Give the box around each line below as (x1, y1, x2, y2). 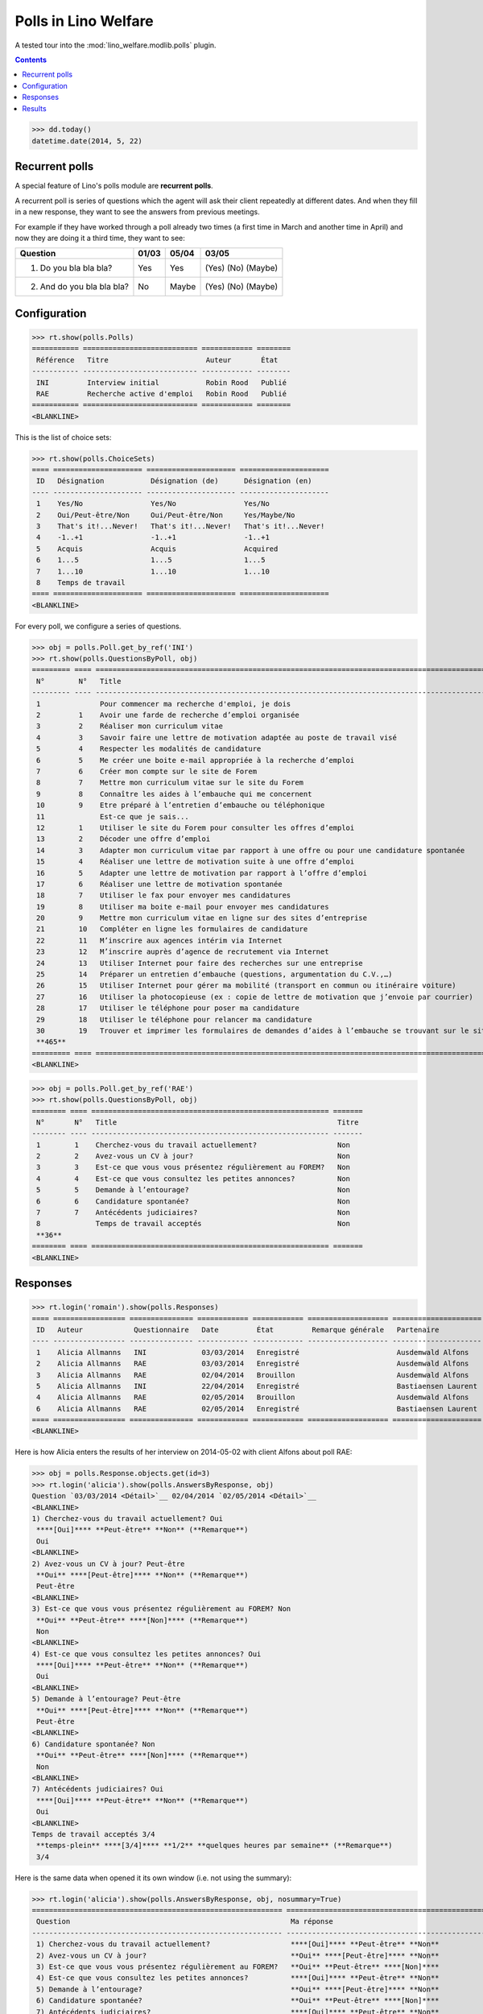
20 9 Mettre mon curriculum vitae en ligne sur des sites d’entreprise (36, 914, 368, 922)
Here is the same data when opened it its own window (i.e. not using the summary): (14, 1873, 292, 1883)
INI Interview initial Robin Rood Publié (36, 378, 287, 387)
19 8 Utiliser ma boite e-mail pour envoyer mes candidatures (36, 902, 329, 911)
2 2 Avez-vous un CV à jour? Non (36, 1152, 350, 1161)
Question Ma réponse (36, 1917, 334, 1926)
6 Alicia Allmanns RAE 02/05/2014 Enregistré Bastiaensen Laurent (36, 1404, 478, 1413)
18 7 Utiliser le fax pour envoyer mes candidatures (36, 891, 291, 900)
